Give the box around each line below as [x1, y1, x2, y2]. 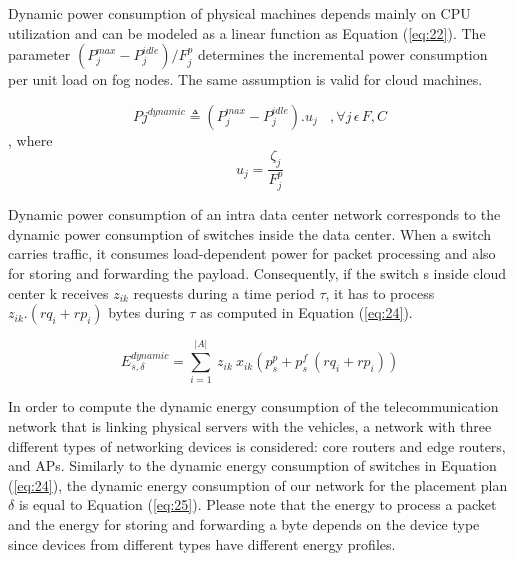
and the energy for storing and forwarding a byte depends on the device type [8, 513, 480, 534]
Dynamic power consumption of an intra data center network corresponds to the [8, 204, 501, 225]
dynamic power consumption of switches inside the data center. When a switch [8, 223, 492, 244]
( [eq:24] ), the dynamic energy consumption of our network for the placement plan [8, 474, 508, 495]
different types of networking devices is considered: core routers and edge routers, [8, 435, 506, 456]
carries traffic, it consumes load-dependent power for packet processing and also [8, 243, 496, 264]
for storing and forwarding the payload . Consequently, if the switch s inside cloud [8, 263, 506, 284]
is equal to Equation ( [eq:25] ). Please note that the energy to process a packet [18, 494, 497, 515]
